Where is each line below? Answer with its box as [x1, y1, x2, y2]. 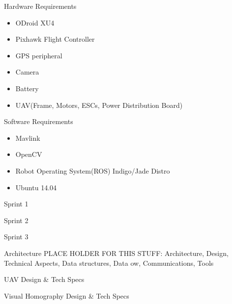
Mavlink [15, 132, 40, 143]
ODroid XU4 [15, 17, 55, 27]
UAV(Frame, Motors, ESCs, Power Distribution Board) [15, 100, 183, 110]
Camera [15, 67, 39, 77]
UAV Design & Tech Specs [4, 274, 85, 284]
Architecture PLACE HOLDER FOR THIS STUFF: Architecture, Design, [4, 248, 229, 258]
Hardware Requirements [4, 1, 77, 11]
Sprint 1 [4, 199, 29, 209]
